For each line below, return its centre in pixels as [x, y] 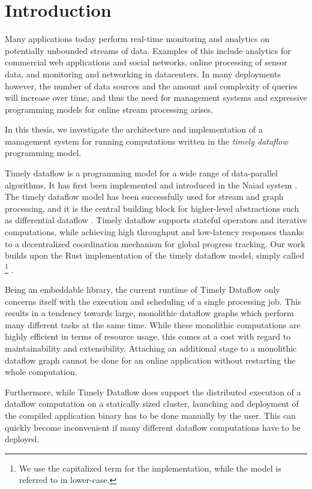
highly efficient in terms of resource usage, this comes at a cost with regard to [148, 336]
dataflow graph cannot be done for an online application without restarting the [150, 360]
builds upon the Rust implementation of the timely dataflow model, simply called [154, 255]
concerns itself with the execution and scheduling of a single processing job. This [153, 301]
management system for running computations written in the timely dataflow [146, 141]
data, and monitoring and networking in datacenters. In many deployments [143, 73]
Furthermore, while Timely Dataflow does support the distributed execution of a [153, 391]
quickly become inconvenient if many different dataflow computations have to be [153, 427]
